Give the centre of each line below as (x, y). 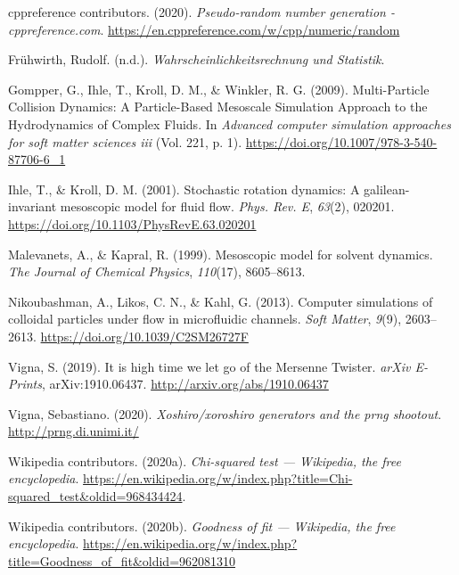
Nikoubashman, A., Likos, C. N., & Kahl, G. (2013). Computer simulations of (221, 301)
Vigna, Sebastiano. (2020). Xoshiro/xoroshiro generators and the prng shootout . (225, 413)
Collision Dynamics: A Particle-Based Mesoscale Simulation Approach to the (218, 107)
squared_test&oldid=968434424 (95, 496)
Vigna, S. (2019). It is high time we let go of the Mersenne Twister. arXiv (209, 366)
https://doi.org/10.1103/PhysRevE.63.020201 (132, 223)
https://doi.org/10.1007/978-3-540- (341, 141)
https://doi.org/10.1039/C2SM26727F (144, 336)
